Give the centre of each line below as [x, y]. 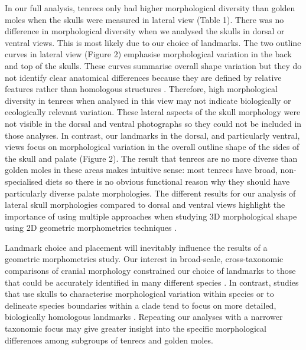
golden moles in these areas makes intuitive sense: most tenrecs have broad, [141, 170]
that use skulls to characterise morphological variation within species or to [139, 294]
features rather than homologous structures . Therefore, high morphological [141, 89]
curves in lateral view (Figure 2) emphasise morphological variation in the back [148, 54]
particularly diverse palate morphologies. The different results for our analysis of [150, 193]
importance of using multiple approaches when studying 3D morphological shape [151, 216]
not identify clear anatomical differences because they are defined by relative [143, 77]
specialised [24, 181]
